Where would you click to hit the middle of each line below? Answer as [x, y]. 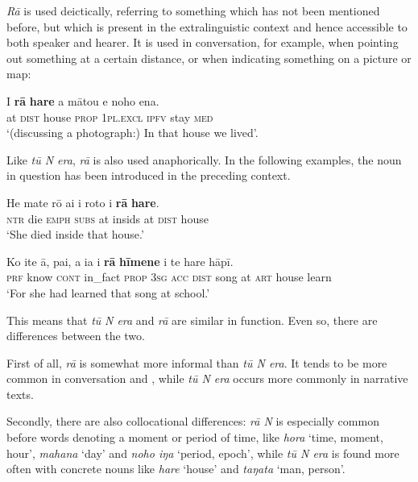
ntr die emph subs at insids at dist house [108, 218]
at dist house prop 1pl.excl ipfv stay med [110, 116]
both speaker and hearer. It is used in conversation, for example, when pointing [203, 42]
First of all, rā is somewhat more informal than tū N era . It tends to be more [197, 362]
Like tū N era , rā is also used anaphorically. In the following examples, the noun [204, 159]
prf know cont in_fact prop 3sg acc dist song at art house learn [169, 277]
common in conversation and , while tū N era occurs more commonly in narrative [207, 378]
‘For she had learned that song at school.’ [108, 292]
